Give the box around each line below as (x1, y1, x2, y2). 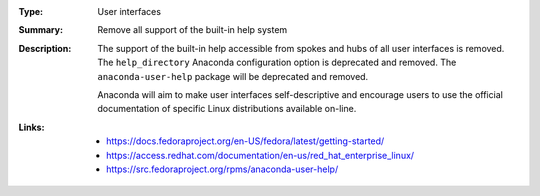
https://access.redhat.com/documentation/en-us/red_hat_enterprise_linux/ (106, 149, 415, 161)
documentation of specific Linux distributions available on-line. (97, 103, 357, 115)
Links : (18, 121, 45, 133)
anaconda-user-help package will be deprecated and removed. (97, 70, 369, 82)
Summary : (18, 24, 64, 36)
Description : (18, 42, 72, 54)
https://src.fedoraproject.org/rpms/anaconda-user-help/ (106, 163, 339, 175)
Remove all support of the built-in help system (97, 24, 288, 36)
